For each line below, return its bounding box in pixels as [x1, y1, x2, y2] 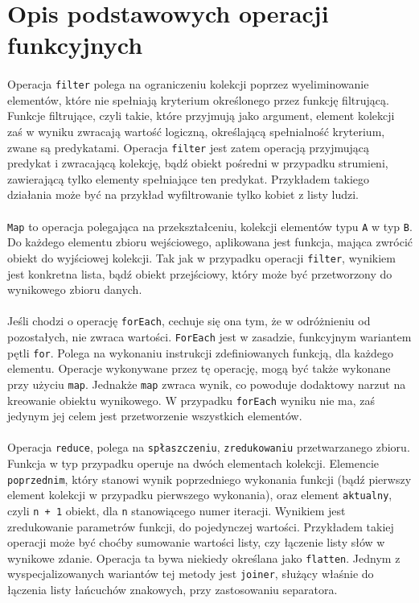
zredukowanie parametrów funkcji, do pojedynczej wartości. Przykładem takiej [7, 518, 394, 535]
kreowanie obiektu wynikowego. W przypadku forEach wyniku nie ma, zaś [7, 391, 376, 408]
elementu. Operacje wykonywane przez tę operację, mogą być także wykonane [7, 360, 391, 377]
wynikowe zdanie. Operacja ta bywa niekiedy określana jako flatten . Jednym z [7, 549, 401, 566]
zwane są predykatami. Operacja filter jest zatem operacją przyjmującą [7, 138, 370, 155]
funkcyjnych [7, 28, 143, 61]
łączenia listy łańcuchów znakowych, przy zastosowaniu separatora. [7, 581, 338, 598]
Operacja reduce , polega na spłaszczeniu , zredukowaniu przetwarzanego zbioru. [7, 439, 410, 456]
